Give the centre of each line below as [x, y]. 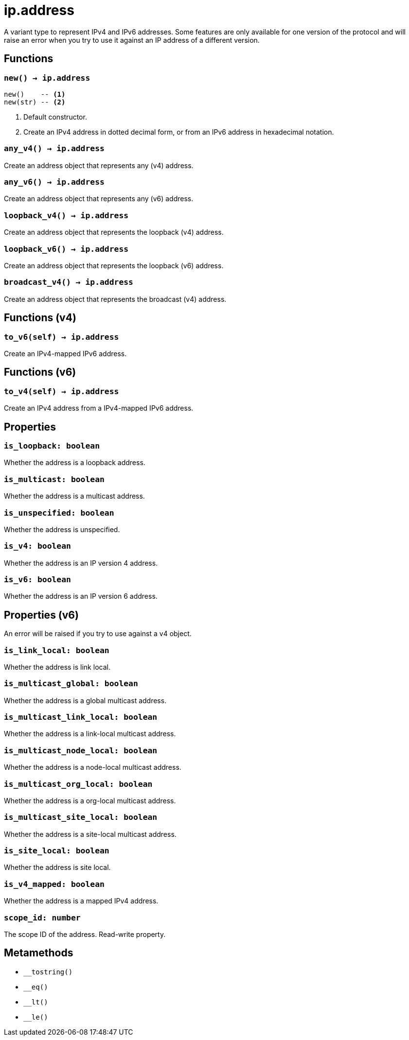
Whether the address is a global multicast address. [85, 700]
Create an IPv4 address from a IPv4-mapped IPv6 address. [99, 408]
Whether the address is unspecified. [62, 529]
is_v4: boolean [37, 546]
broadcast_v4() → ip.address [69, 282]
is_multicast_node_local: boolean [81, 750]
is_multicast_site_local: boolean [81, 817]
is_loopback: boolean [52, 446]
